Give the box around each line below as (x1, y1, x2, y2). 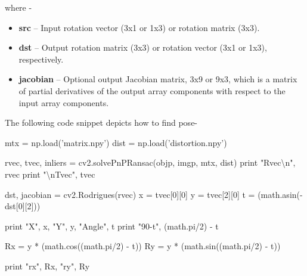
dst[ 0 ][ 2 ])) (5, 200, 41, 212)
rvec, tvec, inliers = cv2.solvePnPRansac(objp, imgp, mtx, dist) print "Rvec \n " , (5, 156, 296, 169)
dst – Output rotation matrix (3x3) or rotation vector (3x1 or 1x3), (18, 41, 267, 54)
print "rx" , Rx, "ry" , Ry (5, 259, 90, 272)
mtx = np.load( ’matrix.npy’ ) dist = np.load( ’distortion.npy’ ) (5, 136, 227, 148)
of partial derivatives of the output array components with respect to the (18, 84, 286, 97)
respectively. (18, 52, 64, 65)
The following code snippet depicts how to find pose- (5, 116, 198, 129)
